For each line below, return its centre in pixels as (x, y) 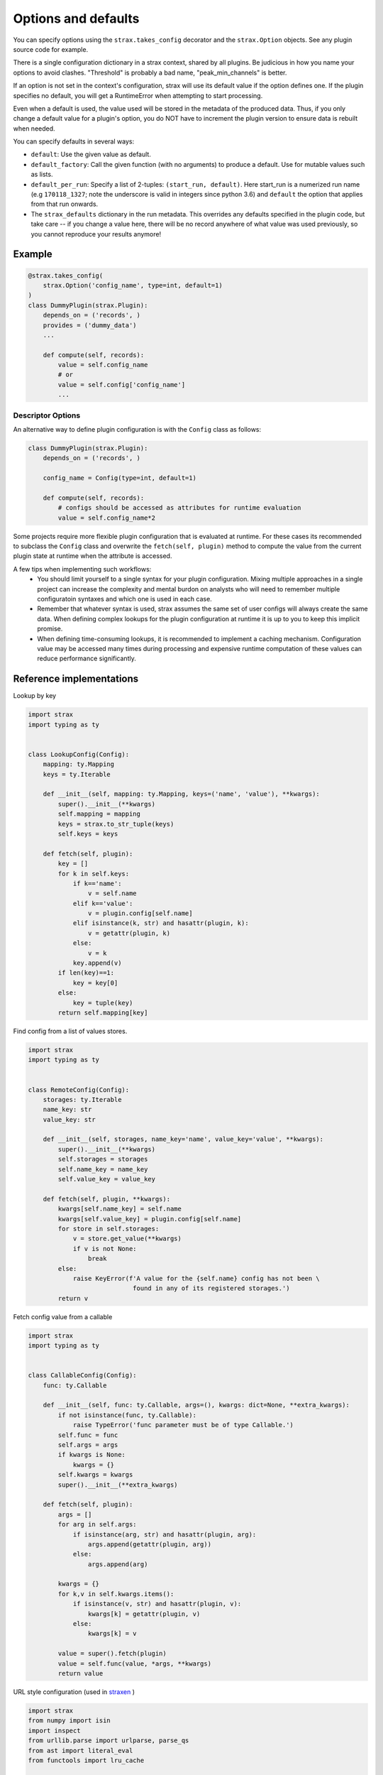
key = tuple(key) (103, 1003)
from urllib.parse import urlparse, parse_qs (109, 1741)
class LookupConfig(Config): (79, 754)
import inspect (54, 1730)
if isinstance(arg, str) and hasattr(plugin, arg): (165, 1534)
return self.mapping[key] (103, 1013)
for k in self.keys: (94, 874)
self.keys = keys (88, 834)
